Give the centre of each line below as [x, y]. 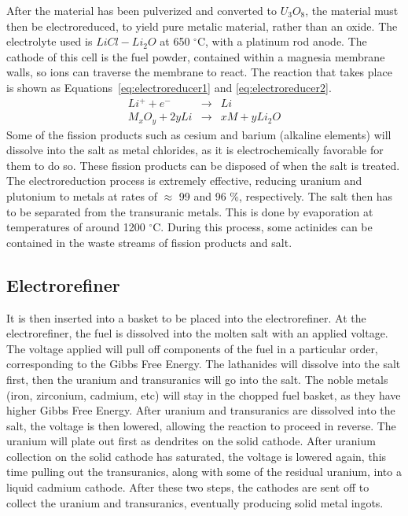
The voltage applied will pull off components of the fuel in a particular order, [192, 348]
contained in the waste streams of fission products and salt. [149, 242]
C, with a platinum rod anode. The [282, 41]
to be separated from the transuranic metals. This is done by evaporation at [190, 211]
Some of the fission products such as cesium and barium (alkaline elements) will [199, 134]
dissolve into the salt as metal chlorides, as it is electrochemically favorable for [195, 150]
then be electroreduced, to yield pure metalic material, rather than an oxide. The [202, 26]
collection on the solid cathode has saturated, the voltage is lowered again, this [197, 456]
